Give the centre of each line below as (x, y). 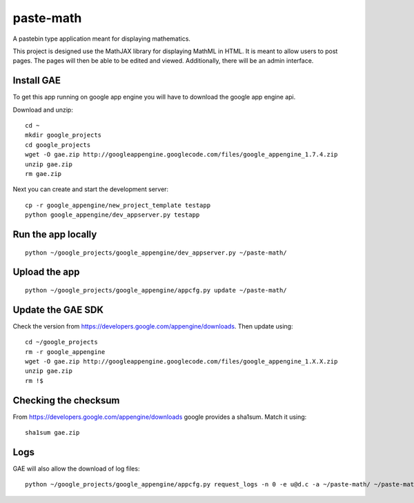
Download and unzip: (43, 110)
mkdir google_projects (63, 135)
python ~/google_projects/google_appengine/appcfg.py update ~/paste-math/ (156, 290)
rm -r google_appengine (65, 352)
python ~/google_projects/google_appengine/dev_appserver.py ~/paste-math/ (156, 253)
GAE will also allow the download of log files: (76, 469)
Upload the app (46, 272)
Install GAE (37, 80)
